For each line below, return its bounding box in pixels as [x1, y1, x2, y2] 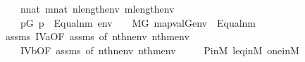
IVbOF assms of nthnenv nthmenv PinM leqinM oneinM [20, 42, 299, 57]
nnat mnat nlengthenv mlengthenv [20, 1, 175, 15]
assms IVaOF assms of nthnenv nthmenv [5, 29, 189, 44]
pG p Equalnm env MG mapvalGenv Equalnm [20, 15, 256, 30]
